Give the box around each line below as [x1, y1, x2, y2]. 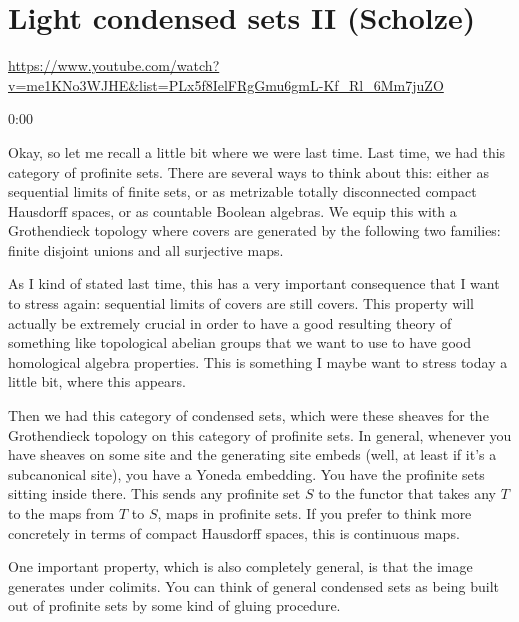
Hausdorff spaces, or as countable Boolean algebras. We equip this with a [8, 200, 457, 221]
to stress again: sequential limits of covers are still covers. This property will [8, 293, 474, 314]
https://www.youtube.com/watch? [8, 55, 220, 76]
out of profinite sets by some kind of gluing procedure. [8, 595, 341, 616]
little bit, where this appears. [8, 371, 186, 392]
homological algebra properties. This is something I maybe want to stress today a [8, 351, 508, 372]
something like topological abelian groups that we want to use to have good [8, 332, 472, 353]
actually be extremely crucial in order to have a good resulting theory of [8, 312, 452, 333]
